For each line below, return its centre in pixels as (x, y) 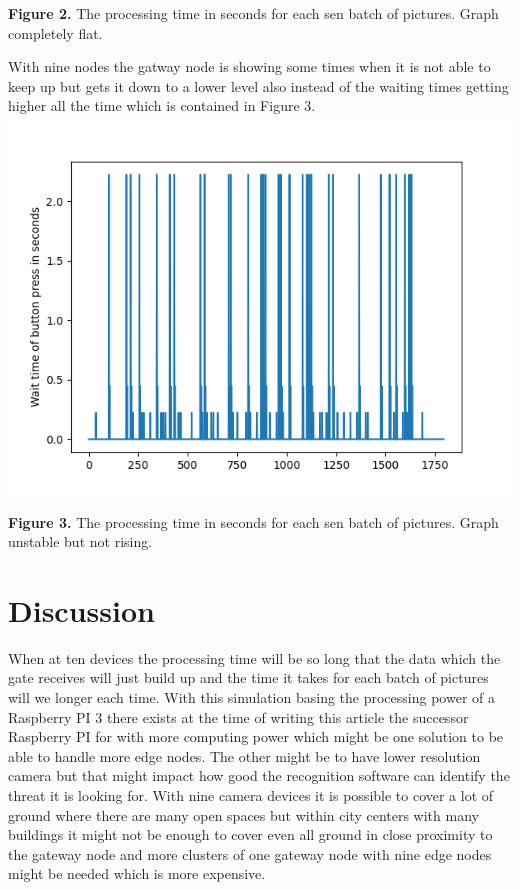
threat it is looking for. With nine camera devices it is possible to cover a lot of (251, 795)
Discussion (81, 609)
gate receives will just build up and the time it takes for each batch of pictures (248, 677)
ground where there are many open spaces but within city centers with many (243, 814)
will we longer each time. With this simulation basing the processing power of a (251, 697)
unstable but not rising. (80, 541)
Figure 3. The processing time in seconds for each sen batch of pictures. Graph (253, 521)
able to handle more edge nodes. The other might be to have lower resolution (244, 755)
